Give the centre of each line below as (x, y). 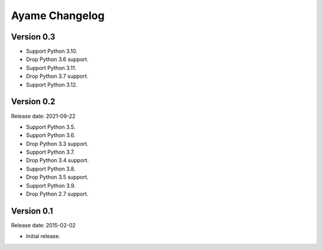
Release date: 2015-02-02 (43, 225)
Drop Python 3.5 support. (57, 177)
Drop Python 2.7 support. (57, 194)
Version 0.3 (33, 37)
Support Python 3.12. (52, 84)
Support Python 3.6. (51, 135)
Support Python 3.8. (51, 169)
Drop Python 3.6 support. (57, 59)
